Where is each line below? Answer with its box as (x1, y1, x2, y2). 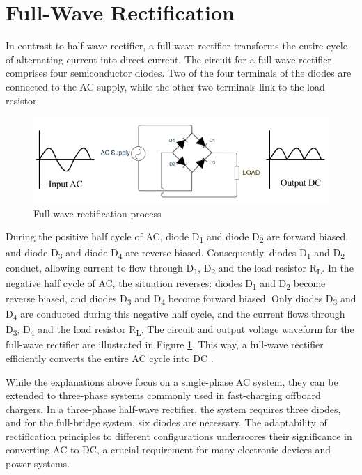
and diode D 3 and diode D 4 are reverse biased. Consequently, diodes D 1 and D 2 (6, 244, 345, 261)
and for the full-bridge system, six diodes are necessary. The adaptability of (6, 415, 327, 430)
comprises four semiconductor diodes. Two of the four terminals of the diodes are (6, 65, 352, 80)
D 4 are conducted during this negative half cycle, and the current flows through (6, 306, 345, 322)
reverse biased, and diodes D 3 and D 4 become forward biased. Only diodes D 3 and (6, 290, 356, 307)
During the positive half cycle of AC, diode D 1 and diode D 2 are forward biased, (6, 229, 349, 246)
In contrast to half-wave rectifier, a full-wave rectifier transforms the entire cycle (6, 38, 347, 53)
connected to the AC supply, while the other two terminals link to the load (6, 79, 325, 93)
